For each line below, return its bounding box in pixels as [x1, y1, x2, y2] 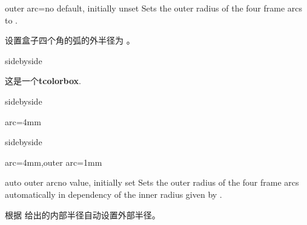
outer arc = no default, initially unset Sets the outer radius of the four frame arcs [5, 2, 303, 14]
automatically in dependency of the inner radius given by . [5, 187, 222, 200]
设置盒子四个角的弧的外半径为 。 [5, 34, 135, 47]
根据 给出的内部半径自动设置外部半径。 [5, 208, 160, 221]
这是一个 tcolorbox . [5, 74, 82, 87]
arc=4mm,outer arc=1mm [5, 155, 102, 168]
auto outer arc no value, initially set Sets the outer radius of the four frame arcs [5, 176, 299, 189]
